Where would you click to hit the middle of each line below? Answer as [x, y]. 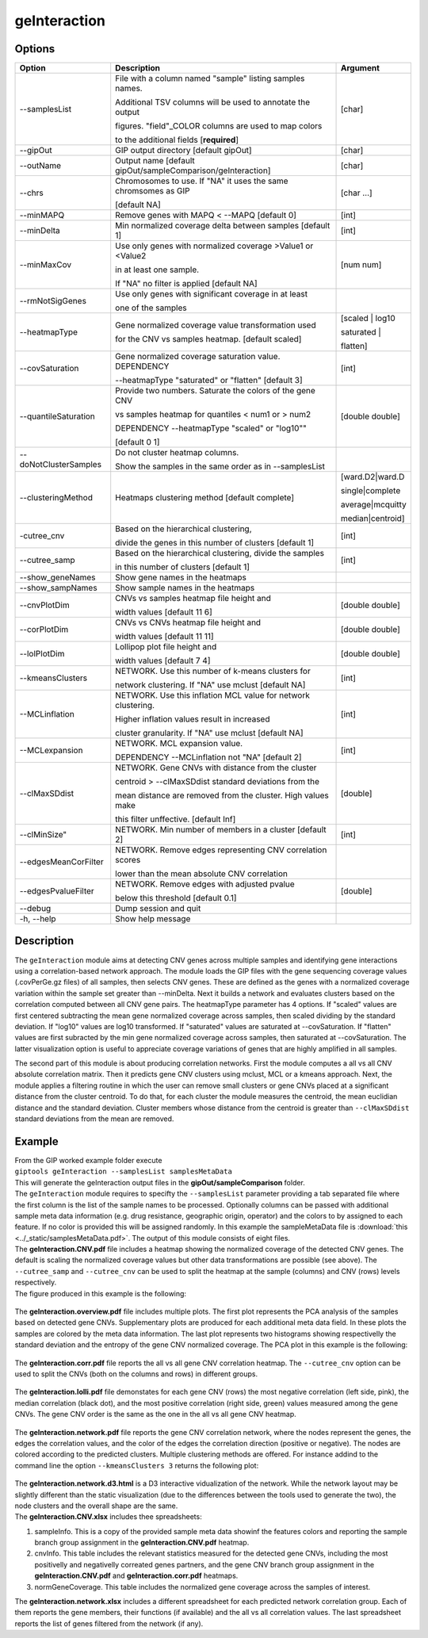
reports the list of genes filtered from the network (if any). [109, 1623]
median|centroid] [373, 519]
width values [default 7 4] [163, 660]
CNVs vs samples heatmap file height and [193, 599]
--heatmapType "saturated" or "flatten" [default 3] [209, 381]
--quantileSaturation [57, 416]
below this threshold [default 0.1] [176, 898]
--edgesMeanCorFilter [61, 862]
